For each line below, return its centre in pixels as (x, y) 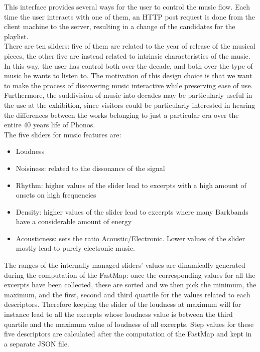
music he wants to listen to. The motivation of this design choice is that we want (128, 75)
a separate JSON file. (37, 343)
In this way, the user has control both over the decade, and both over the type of (128, 65)
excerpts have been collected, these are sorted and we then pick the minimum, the (130, 285)
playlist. (16, 36)
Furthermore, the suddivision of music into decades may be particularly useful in (128, 95)
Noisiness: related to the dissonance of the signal (90, 168)
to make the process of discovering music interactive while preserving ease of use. (128, 85)
